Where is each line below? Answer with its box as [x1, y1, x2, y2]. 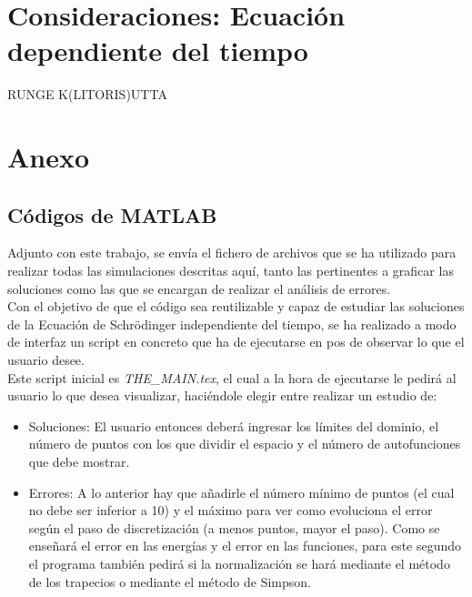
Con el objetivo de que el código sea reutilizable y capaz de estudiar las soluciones [7, 297, 465, 316]
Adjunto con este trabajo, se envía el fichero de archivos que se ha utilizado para [7, 243, 457, 262]
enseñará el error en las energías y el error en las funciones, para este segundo [28, 536, 462, 555]
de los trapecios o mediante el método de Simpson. [28, 572, 311, 591]
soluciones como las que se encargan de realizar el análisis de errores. [7, 278, 391, 298]
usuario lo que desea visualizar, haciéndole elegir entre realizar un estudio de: [7, 386, 437, 405]
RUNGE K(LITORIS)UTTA [7, 85, 167, 104]
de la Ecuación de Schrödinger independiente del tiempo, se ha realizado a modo [7, 314, 457, 333]
